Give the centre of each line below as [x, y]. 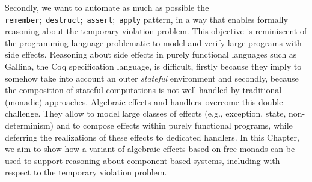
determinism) [29, 125]
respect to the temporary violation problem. [86, 172]
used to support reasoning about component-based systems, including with [142, 160]
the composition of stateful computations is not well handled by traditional [143, 90]
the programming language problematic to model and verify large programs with [153, 42]
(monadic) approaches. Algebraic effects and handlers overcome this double [144, 101]
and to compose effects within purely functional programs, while [174, 125]
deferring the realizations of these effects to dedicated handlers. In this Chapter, [152, 137]
